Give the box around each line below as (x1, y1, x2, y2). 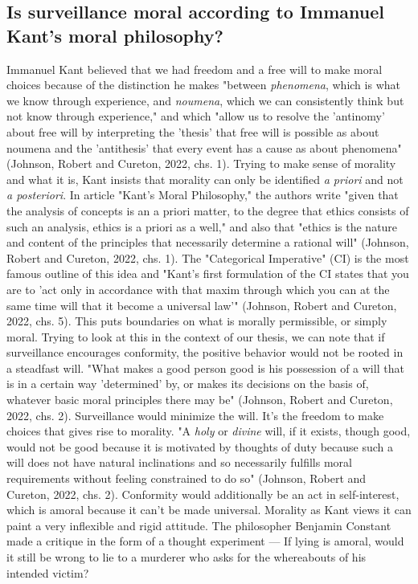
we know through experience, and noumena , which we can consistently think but (6, 92, 404, 108)
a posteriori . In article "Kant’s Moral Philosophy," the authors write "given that (6, 186, 399, 203)
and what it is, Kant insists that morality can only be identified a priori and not (6, 170, 404, 187)
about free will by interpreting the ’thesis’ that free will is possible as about (6, 123, 379, 140)
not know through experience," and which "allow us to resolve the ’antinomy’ (6, 108, 385, 125)
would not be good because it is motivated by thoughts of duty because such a (6, 438, 394, 455)
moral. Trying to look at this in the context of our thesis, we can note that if (6, 328, 385, 345)
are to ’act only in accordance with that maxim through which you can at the (6, 280, 390, 297)
